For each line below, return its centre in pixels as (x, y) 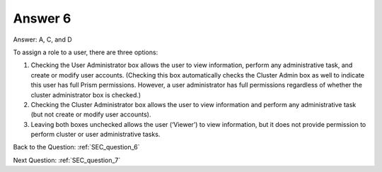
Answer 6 (42, 18)
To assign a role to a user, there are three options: (86, 52)
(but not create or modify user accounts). (91, 115)
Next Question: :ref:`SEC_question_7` (67, 160)
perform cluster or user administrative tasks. (95, 135)
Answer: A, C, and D (42, 39)
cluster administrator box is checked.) (86, 94)
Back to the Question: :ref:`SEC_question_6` (76, 147)
